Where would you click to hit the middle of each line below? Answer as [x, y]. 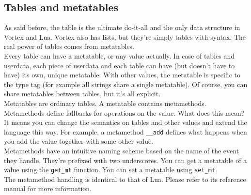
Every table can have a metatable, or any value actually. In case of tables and [119, 55]
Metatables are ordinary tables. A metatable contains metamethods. [105, 103]
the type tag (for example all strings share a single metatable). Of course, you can [126, 84]
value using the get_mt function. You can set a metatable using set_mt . [111, 170]
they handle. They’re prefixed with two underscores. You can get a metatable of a [125, 160]
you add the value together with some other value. [79, 141]
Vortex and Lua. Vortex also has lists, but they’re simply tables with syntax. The [125, 37]
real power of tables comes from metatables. [69, 46]
